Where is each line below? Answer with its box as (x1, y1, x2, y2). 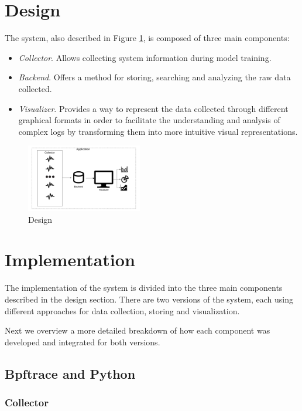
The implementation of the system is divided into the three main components (5, 281, 283, 294)
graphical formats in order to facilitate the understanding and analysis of (18, 114, 280, 126)
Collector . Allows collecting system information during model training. (18, 51, 272, 63)
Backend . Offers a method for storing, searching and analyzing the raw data (18, 71, 291, 83)
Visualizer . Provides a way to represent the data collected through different (18, 102, 289, 114)
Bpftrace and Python (5, 364, 136, 382)
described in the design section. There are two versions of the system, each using (5, 293, 294, 305)
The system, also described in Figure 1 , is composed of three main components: (5, 32, 290, 44)
